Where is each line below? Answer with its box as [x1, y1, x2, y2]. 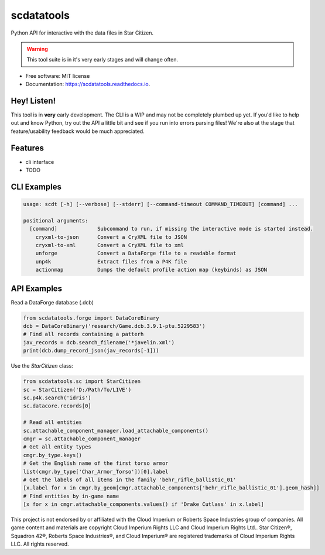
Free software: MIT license [25, 72, 90, 79]
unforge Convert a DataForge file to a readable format [35, 250, 237, 257]
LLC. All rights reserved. [11, 540, 70, 547]
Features [11, 143, 44, 153]
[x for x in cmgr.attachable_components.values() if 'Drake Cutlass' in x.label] [23, 501, 265, 508]
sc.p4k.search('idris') [23, 395, 92, 401]
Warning [26, 45, 48, 52]
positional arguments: [23, 217, 88, 224]
